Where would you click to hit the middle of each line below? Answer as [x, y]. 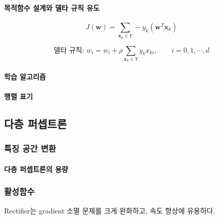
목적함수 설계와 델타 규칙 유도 [52, 7]
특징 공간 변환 [30, 148]
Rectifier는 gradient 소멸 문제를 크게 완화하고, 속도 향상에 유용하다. [110, 210]
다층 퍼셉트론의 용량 [36, 169]
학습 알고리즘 [25, 76]
